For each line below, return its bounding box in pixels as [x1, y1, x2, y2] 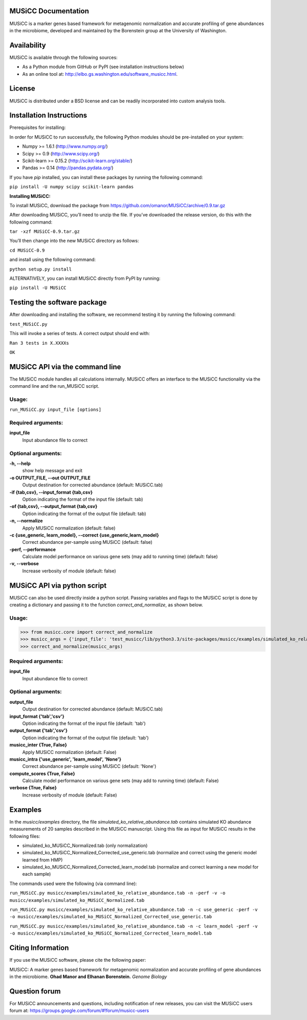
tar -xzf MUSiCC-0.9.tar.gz [9, 229, 80, 235]
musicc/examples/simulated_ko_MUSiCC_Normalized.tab [9, 897, 145, 903]
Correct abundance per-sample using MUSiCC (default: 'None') [22, 763, 157, 769]
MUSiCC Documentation [9, 7, 89, 15]
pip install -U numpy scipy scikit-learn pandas [9, 184, 134, 190]
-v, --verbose [9, 561, 39, 567]
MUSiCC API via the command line [9, 362, 121, 371]
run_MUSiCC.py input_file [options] [9, 407, 102, 413]
